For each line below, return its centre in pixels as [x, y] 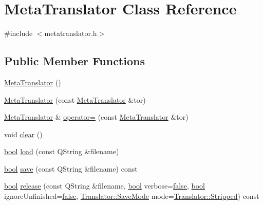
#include [18, 33]
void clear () [23, 134]
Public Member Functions [74, 61]
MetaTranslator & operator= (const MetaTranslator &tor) [96, 117]
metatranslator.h [71, 33]
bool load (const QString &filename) [62, 151]
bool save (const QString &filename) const [71, 168]
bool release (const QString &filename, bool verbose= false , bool [105, 186]
